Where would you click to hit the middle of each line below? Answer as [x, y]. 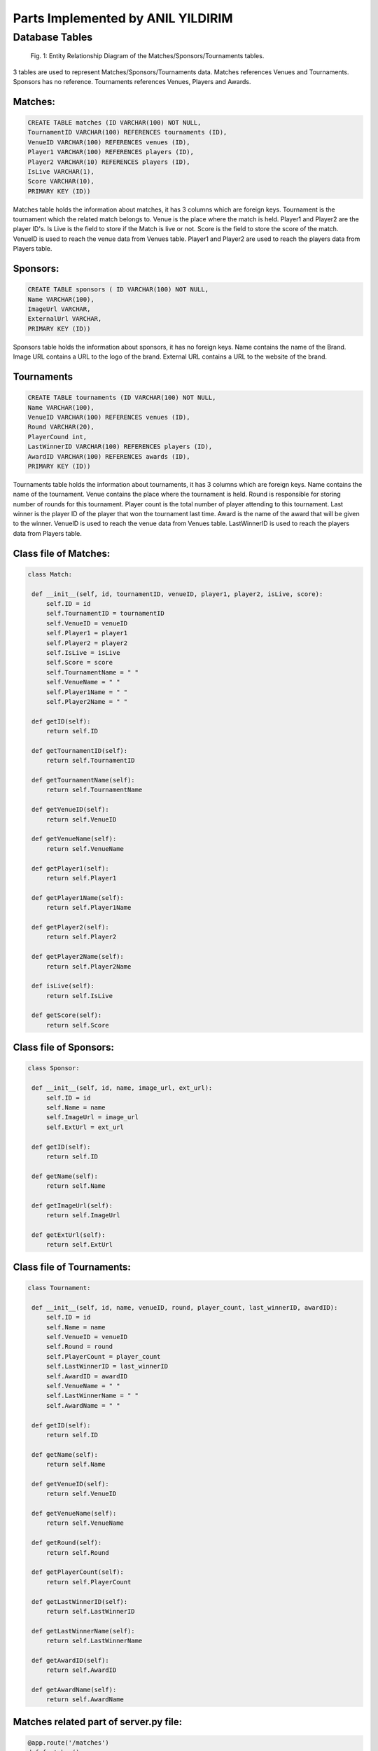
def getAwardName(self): [74, 1690]
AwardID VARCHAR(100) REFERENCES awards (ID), [109, 456]
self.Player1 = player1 [87, 633]
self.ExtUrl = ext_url [85, 1127]
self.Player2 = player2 [87, 643]
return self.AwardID [81, 1670]
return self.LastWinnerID [91, 1611]
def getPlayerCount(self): [78, 1572]
